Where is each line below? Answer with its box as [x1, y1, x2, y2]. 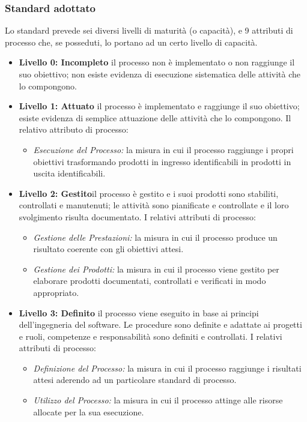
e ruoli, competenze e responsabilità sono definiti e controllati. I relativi [19, 330, 282, 342]
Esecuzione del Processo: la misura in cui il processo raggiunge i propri [33, 143, 294, 155]
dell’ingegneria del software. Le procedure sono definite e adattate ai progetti [19, 318, 302, 331]
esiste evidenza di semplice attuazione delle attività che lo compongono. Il [19, 111, 291, 124]
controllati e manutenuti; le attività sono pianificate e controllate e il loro [19, 199, 289, 211]
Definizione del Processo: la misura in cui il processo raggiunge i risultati [33, 361, 302, 374]
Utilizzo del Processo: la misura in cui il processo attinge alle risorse [33, 394, 283, 406]
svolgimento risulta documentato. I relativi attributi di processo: [19, 210, 256, 223]
